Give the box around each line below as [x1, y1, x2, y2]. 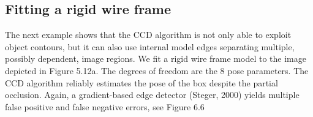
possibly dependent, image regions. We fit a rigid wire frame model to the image [5, 52, 306, 65]
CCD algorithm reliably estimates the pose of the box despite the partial [5, 76, 278, 89]
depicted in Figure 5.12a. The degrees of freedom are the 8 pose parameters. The [5, 64, 309, 77]
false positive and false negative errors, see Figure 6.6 [5, 100, 205, 113]
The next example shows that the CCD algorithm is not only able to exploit [5, 28, 292, 41]
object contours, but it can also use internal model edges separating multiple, [5, 40, 295, 53]
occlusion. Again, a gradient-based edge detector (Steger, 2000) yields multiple [5, 88, 300, 101]
